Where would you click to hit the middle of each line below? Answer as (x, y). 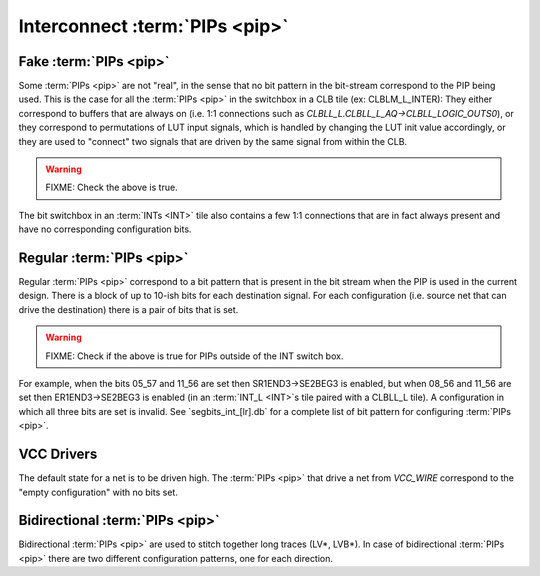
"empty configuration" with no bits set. (98, 492)
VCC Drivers (58, 454)
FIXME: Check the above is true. (112, 187)
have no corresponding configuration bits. (105, 229)
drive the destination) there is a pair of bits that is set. (128, 309)
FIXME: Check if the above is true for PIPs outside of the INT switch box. (194, 356)
